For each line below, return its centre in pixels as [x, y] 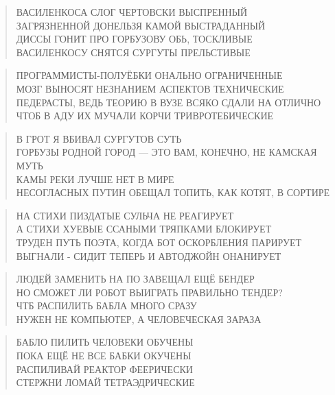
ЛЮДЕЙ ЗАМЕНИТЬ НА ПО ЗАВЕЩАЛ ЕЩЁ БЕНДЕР [135, 279]
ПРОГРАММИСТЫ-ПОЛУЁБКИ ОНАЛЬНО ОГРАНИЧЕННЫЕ [149, 75]
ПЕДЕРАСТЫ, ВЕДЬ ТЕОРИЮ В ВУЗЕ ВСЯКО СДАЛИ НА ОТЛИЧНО [169, 102]
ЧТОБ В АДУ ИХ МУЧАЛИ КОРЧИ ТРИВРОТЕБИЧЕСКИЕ [145, 116]
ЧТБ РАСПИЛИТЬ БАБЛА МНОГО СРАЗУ [106, 306]
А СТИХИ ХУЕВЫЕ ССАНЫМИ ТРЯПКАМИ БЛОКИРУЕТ [144, 229]
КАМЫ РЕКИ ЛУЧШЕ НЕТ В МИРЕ [95, 179]
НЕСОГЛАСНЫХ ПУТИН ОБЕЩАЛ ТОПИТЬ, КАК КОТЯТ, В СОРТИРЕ [173, 192]
